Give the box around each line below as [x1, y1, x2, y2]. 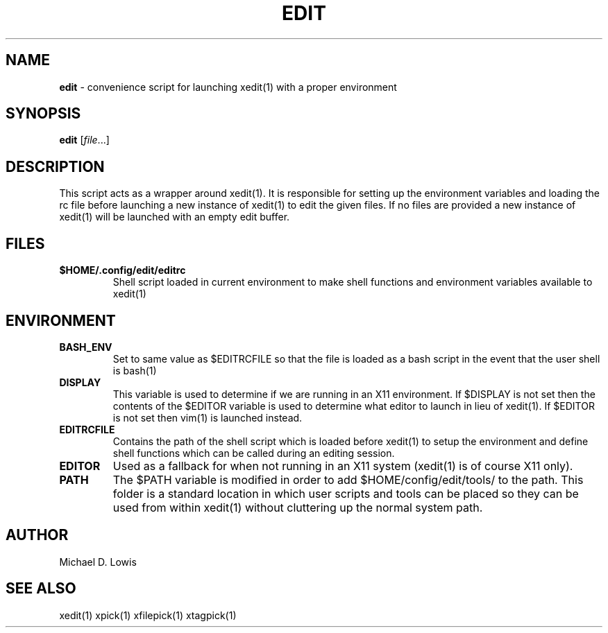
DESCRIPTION [6, 157, 105, 175]
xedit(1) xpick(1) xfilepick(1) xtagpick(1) [59, 609, 237, 621]
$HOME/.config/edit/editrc [59, 264, 186, 277]
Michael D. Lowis [59, 555, 137, 568]
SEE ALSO [6, 580, 76, 598]
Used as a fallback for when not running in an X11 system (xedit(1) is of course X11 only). [112, 458, 573, 473]
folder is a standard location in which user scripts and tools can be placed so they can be [112, 486, 579, 501]
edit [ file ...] [59, 134, 110, 146]
